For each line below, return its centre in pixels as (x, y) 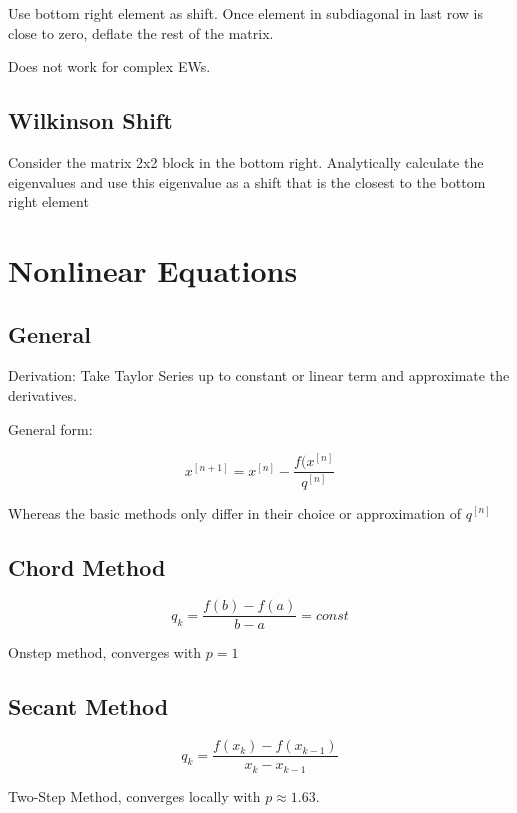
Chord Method (87, 566)
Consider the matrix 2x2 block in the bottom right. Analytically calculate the (246, 161)
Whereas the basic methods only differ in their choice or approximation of (235, 512)
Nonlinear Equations (153, 269)
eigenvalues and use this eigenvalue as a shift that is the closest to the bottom (247, 181)
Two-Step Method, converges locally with (134, 795)
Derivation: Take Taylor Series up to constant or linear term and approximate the (259, 375)
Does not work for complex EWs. (109, 66)
